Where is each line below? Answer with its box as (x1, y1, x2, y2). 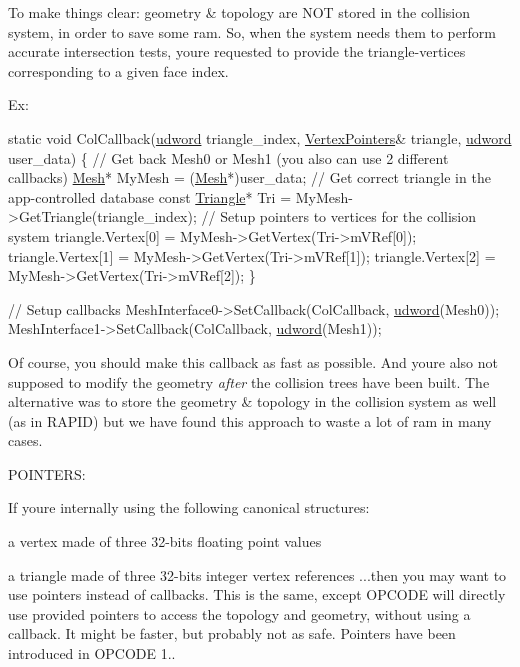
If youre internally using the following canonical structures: (8, 497, 370, 518)
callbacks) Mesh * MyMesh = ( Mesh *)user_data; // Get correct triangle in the (8, 167, 491, 188)
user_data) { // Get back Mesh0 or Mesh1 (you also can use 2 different (8, 147, 449, 168)
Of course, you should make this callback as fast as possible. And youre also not (8, 351, 498, 372)
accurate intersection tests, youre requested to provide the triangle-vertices (8, 41, 466, 62)
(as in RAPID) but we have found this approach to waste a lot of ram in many (8, 410, 492, 431)
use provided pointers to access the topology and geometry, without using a (8, 603, 471, 624)
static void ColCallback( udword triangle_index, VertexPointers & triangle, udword (8, 127, 512, 148)
